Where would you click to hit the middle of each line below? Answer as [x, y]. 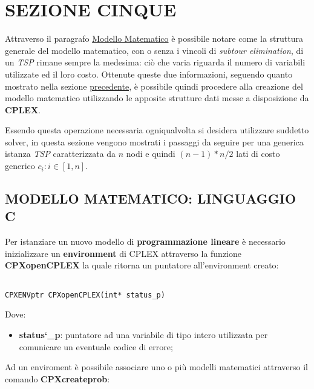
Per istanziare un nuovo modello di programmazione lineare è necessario [145, 241]
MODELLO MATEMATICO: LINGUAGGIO [151, 198]
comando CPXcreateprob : [57, 378]
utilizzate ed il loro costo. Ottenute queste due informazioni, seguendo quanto [149, 74]
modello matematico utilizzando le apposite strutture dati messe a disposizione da [157, 98]
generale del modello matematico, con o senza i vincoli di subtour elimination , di [154, 50]
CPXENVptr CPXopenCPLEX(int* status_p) [85, 295]
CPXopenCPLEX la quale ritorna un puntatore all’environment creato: [142, 265]
